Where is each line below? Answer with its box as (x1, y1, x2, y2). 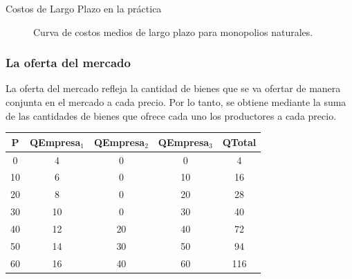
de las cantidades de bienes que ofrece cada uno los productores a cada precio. (6, 108, 337, 123)
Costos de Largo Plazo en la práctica (6, 1, 162, 15)
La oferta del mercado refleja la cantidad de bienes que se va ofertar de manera (6, 81, 341, 96)
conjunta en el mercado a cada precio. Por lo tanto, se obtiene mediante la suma (6, 95, 346, 109)
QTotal (222, 134, 257, 149)
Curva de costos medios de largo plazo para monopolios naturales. (33, 24, 313, 39)
